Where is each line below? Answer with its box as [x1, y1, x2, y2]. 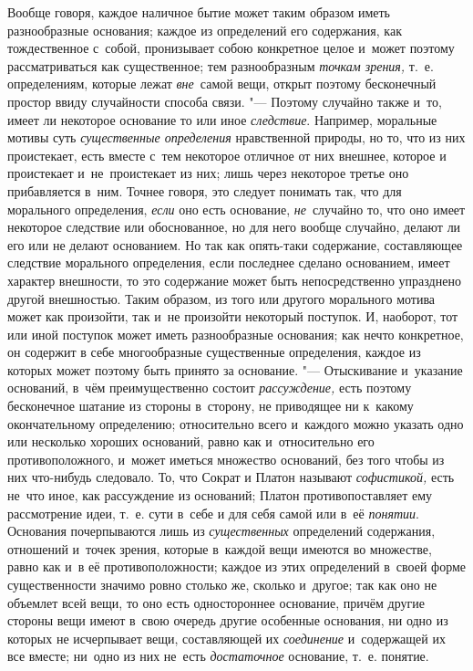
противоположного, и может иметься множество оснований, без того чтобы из [7, 449, 445, 468]
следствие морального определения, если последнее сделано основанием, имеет [7, 253, 450, 272]
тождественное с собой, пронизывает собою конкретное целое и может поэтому [7, 38, 455, 58]
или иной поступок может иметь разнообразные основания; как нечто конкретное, [7, 324, 464, 343]
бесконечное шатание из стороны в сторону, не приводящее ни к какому [7, 396, 414, 415]
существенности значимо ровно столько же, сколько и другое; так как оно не [7, 575, 437, 593]
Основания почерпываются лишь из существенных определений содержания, [7, 521, 436, 540]
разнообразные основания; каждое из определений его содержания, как [7, 20, 402, 39]
